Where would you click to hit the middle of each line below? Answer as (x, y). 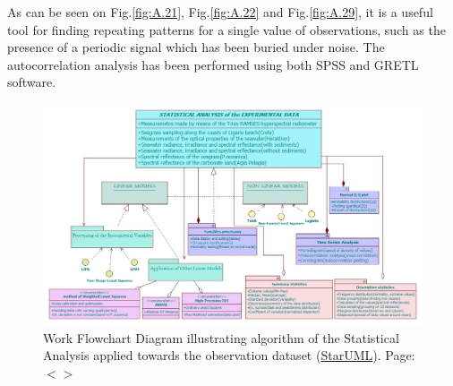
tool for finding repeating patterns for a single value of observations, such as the (226, 29)
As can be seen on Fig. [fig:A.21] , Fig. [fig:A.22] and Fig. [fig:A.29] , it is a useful (220, 12)
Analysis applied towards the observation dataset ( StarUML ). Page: (229, 355)
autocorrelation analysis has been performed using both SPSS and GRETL (213, 64)
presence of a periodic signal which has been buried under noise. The (196, 47)
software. (32, 82)
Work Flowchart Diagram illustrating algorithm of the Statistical (221, 337)
